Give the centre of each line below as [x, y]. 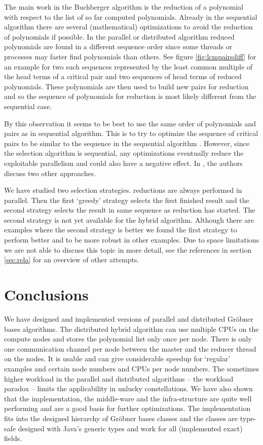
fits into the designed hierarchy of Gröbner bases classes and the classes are [121, 418]
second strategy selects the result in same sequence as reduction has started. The [130, 210]
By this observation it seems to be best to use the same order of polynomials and [130, 123]
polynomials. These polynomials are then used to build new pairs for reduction [126, 86]
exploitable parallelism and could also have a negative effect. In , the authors [123, 163]
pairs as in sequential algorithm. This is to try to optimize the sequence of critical [131, 133]
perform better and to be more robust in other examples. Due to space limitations [132, 240]
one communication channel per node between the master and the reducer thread [130, 348]
